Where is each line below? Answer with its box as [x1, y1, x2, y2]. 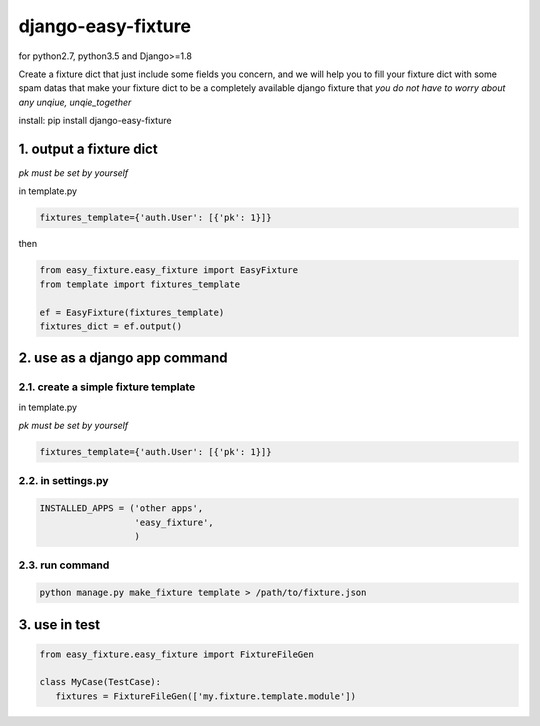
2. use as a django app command [18, 350, 229, 367]
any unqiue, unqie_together [18, 96, 132, 108]
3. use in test [18, 616, 100, 633]
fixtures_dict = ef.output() [39, 320, 183, 332]
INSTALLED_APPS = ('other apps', [39, 503, 204, 514]
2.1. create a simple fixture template [18, 380, 196, 394]
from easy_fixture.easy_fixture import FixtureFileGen [39, 648, 314, 660]
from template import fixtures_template [39, 278, 240, 290]
